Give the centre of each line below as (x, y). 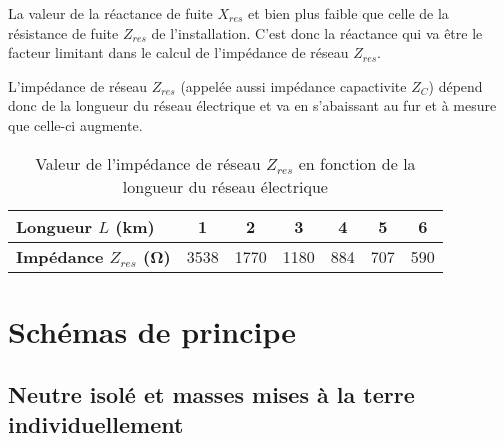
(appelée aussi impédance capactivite (293, 85)
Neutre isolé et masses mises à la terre (211, 394)
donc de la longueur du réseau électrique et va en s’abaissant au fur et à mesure (252, 105)
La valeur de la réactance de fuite (110, 13)
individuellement (96, 423)
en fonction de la (357, 163)
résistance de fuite (63, 32)
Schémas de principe (152, 330)
